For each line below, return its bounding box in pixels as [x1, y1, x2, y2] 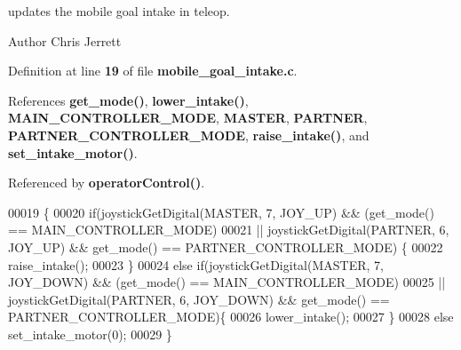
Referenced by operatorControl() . [8, 173, 205, 192]
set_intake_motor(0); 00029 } [8, 324, 172, 343]
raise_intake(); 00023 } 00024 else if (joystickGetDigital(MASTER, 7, [8, 255, 384, 274]
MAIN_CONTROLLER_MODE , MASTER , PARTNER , [8, 108, 368, 127]
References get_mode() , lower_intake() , [8, 91, 249, 109]
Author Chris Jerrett [8, 31, 122, 50]
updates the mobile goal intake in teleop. [8, 2, 230, 20]
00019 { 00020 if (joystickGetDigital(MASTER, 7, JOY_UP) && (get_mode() [8, 203, 434, 221]
